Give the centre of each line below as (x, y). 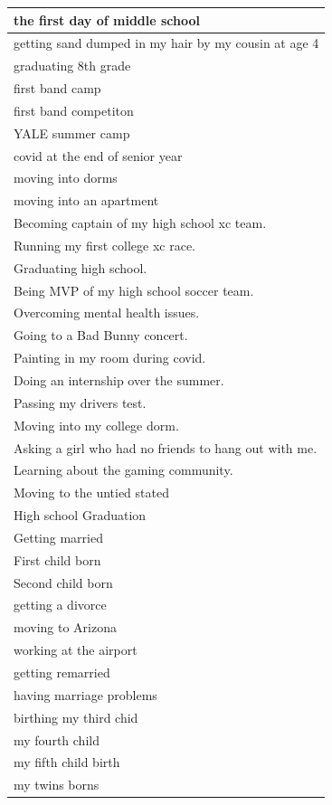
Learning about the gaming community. (123, 470)
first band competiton (74, 110)
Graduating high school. (81, 267)
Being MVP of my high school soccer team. (134, 290)
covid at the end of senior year (98, 155)
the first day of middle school (107, 19)
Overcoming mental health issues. (107, 313)
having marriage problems (85, 694)
